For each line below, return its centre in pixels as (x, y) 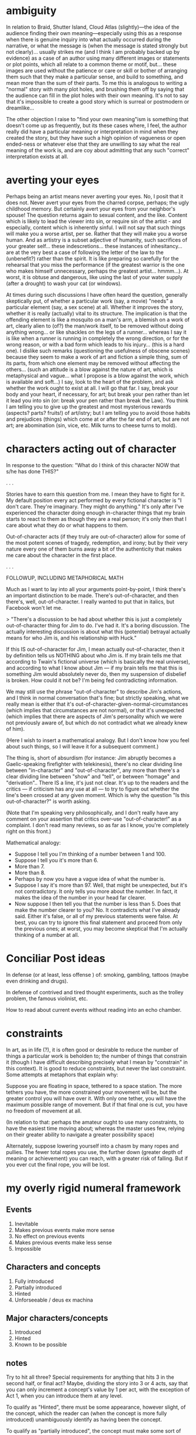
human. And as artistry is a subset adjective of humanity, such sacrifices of (97, 240)
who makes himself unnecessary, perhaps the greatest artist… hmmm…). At (97, 271)
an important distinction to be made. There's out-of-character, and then (92, 595)
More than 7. (30, 866)
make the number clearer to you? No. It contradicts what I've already (97, 910)
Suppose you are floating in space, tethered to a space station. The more (94, 1086)
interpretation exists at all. (37, 156)
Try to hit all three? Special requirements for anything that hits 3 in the (90, 1377)
